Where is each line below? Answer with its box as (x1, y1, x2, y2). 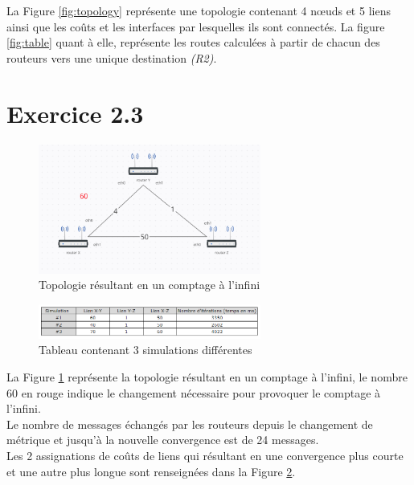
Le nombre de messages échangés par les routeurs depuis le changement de (6, 415, 373, 432)
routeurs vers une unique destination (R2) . (6, 49, 217, 66)
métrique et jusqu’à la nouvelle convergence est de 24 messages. (6, 431, 319, 448)
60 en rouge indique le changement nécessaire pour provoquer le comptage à (6, 384, 381, 401)
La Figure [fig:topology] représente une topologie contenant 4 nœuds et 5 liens (6, 2, 391, 18)
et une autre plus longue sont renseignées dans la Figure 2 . (6, 463, 296, 479)
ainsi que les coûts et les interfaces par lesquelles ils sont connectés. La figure (6, 18, 385, 35)
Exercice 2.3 (6, 96, 144, 129)
